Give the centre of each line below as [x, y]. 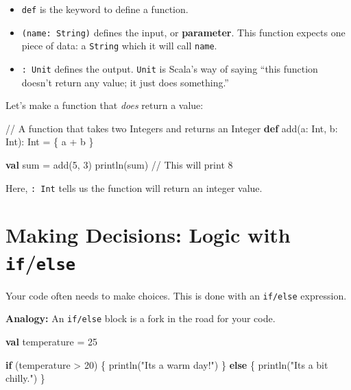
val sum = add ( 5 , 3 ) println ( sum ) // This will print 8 [119, 164]
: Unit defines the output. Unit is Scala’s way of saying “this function [170, 68]
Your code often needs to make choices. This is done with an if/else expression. [176, 295]
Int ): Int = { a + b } [50, 142]
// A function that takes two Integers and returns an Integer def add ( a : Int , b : [172, 128]
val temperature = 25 [51, 341]
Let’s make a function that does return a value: [105, 105]
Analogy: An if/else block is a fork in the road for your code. [141, 318]
